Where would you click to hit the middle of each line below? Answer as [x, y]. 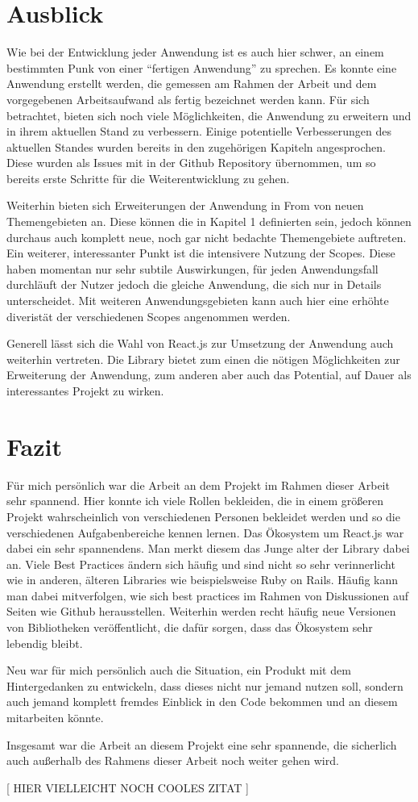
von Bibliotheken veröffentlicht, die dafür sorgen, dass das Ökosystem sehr [190, 627]
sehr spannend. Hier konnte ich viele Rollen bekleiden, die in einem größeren [195, 501]
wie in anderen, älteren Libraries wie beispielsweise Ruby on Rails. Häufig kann [203, 580]
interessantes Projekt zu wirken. [85, 391]
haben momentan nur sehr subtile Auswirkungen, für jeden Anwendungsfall [192, 268]
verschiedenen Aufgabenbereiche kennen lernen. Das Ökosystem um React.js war [205, 532]
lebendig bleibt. [45, 643]
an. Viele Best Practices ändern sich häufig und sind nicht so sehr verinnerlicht [201, 564]
